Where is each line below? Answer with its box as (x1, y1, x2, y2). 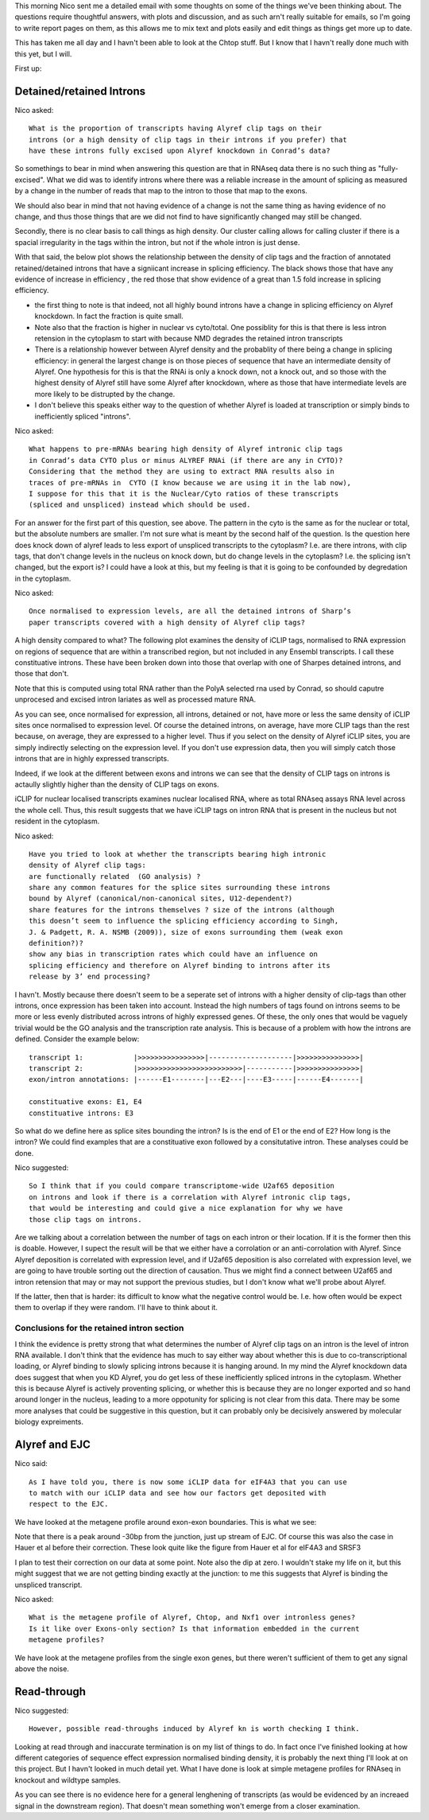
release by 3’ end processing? (29, 972, 151, 982)
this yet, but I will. (14, 49, 72, 59)
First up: (14, 64, 42, 73)
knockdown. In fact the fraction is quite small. (34, 311, 184, 321)
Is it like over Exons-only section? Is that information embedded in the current (29, 1624, 360, 1633)
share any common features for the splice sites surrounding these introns (29, 883, 330, 892)
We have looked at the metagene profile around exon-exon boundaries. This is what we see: (14, 1517, 317, 1526)
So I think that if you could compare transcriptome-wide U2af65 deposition (29, 1181, 335, 1191)
